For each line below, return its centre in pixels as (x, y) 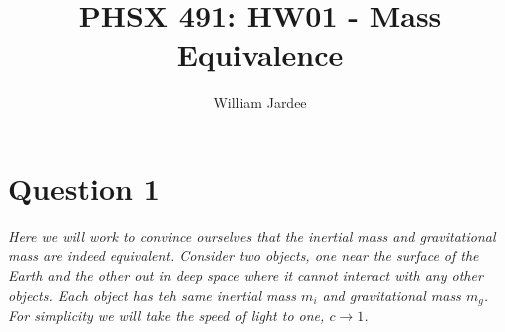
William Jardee (260, 102)
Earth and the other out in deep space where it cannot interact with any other (245, 275)
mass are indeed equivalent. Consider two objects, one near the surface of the (243, 255)
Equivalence (260, 54)
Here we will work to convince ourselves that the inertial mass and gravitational (252, 235)
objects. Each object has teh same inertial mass (152, 294)
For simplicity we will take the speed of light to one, (166, 315)
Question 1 (84, 187)
